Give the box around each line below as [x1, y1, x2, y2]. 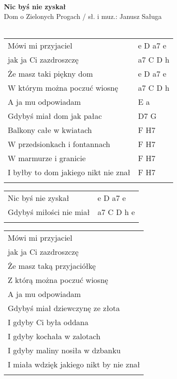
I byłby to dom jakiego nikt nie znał [8, 166, 131, 178]
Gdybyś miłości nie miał [8, 206, 90, 217]
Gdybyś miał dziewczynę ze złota [8, 302, 120, 313]
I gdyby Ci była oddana [8, 316, 88, 328]
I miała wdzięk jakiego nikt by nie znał [8, 358, 140, 370]
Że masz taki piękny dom [8, 67, 93, 79]
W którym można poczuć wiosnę [8, 82, 118, 93]
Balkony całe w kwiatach [8, 124, 92, 135]
